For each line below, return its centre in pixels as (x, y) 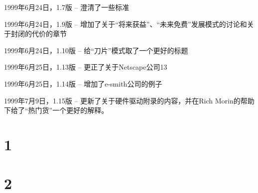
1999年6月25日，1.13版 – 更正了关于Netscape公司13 (86, 67)
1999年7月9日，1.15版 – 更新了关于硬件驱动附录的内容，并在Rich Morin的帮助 (129, 100)
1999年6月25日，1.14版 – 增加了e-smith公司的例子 (83, 83)
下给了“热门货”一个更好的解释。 (56, 110)
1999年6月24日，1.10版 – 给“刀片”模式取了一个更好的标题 (96, 50)
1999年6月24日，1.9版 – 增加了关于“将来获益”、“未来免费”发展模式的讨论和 (126, 24)
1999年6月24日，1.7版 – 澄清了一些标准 (67, 7)
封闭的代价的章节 (39, 34)
